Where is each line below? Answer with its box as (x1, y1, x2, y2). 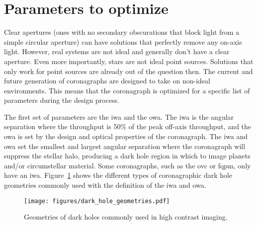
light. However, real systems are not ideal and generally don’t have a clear (4, 46, 230, 57)
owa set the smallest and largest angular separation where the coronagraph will (4, 141, 246, 151)
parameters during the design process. (4, 95, 119, 105)
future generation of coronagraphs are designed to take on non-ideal (4, 75, 210, 86)
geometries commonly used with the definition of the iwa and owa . (4, 180, 206, 190)
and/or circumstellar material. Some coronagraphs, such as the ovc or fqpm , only (4, 160, 251, 170)
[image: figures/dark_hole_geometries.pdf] (24, 197, 170, 205)
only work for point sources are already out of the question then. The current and (4, 66, 253, 76)
